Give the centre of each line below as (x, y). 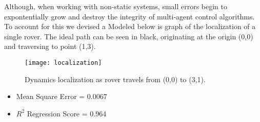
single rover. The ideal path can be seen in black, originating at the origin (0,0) (129, 36)
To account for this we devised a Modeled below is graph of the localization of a (130, 26)
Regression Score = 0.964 (67, 113)
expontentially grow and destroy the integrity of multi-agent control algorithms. (129, 16)
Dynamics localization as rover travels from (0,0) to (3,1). (115, 79)
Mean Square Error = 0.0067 (62, 96)
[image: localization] (63, 63)
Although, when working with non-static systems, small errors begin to (116, 6)
